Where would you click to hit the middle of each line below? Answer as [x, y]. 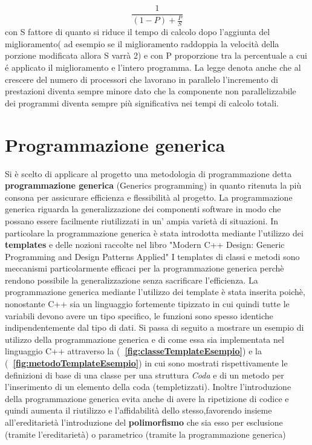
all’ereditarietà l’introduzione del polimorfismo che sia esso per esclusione [144, 422]
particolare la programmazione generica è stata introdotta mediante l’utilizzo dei [154, 232]
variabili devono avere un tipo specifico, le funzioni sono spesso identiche [139, 315]
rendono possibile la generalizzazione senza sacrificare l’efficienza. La [132, 280]
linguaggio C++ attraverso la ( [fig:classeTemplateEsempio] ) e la [133, 351]
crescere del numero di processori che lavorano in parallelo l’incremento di [142, 79]
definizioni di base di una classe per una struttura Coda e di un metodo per [145, 375]
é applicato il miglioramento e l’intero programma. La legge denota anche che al [153, 67]
